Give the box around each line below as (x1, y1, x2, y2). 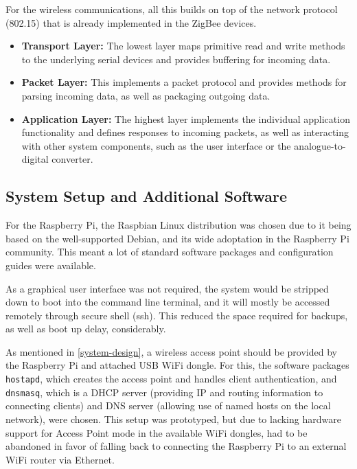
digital (21, 152, 49, 166)
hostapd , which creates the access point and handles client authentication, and (5, 371, 337, 386)
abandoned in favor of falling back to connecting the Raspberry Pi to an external (5, 439, 347, 453)
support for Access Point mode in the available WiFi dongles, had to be (5, 425, 308, 439)
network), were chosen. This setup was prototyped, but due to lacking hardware (5, 411, 341, 426)
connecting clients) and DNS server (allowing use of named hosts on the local (5, 398, 331, 413)
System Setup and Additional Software (5, 185, 287, 207)
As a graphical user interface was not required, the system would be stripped (5, 281, 329, 295)
